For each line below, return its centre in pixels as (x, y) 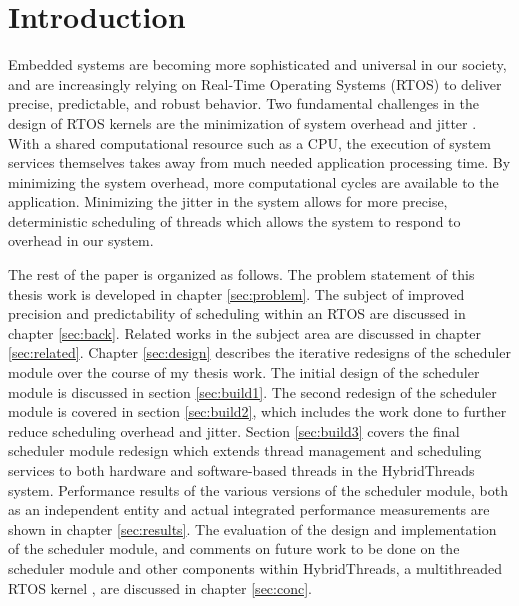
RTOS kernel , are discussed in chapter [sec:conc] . (160, 587)
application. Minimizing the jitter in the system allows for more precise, (228, 201)
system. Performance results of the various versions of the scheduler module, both (258, 489)
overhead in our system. (81, 240)
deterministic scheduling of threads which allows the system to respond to (234, 220)
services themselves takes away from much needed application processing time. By (259, 162)
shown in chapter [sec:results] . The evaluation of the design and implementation (252, 528)
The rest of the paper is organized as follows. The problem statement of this (241, 274)
